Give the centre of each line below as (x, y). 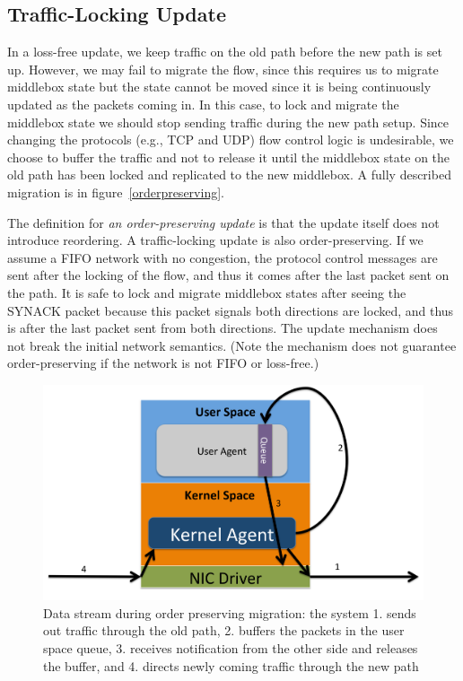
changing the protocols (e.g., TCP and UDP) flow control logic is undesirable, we (231, 140)
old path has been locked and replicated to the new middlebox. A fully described (229, 175)
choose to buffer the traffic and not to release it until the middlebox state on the (229, 157)
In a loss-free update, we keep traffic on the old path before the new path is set (225, 52)
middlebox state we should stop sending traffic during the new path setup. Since (228, 122)
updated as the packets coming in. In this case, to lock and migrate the (203, 104)
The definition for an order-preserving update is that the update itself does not (223, 222)
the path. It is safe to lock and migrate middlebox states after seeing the (207, 292)
